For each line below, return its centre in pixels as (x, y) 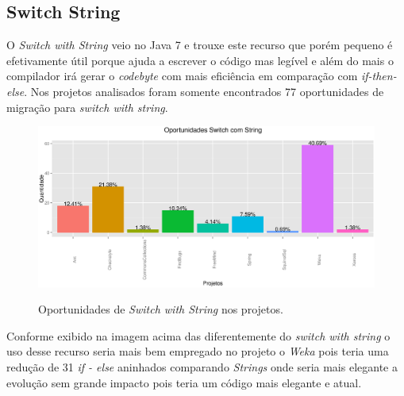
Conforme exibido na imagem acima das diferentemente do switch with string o (198, 335)
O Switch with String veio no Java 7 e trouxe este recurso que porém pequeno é (200, 45)
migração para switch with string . (87, 107)
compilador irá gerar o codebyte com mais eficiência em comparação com (182, 76)
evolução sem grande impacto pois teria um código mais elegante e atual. (184, 382)
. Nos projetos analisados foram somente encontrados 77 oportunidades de (204, 91)
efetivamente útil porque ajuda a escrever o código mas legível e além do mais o (200, 60)
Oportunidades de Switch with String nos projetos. (161, 309)
